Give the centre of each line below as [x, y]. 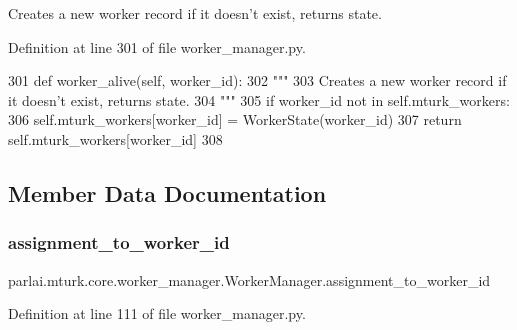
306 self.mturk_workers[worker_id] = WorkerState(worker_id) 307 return [235, 119]
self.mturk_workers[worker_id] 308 [115, 138]
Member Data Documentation [167, 192]
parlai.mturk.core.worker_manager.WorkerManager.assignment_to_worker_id [249, 279]
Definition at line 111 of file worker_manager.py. [157, 313]
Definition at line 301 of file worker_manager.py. [157, 46]
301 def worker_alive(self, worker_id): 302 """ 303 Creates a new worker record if [257, 80]
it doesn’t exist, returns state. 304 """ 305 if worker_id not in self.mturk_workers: [259, 99]
